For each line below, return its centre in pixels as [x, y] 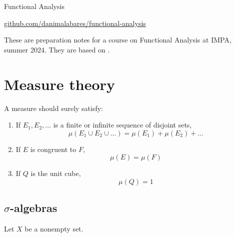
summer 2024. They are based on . [57, 49]
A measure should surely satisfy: [54, 108]
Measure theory [59, 84]
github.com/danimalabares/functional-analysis [75, 23]
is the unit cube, [56, 173]
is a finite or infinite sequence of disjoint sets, [122, 125]
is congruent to [53, 149]
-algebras [34, 208]
